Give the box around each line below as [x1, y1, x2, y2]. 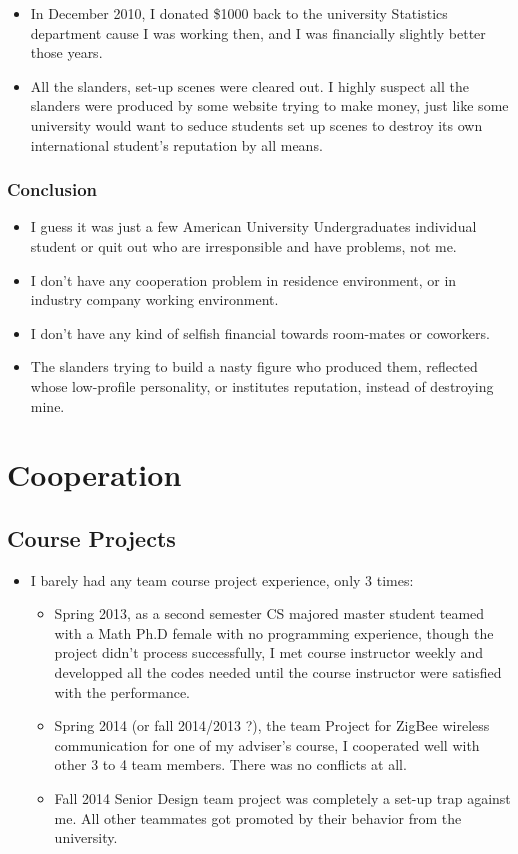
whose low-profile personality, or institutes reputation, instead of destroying [30, 375, 494, 396]
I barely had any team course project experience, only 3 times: [30, 569, 414, 590]
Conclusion [7, 177, 97, 202]
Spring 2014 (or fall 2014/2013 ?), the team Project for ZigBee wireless [54, 715, 490, 736]
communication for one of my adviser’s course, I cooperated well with [54, 734, 480, 755]
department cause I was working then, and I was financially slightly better [30, 22, 486, 43]
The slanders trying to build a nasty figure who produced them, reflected [30, 356, 478, 377]
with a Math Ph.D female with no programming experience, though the [54, 622, 494, 643]
